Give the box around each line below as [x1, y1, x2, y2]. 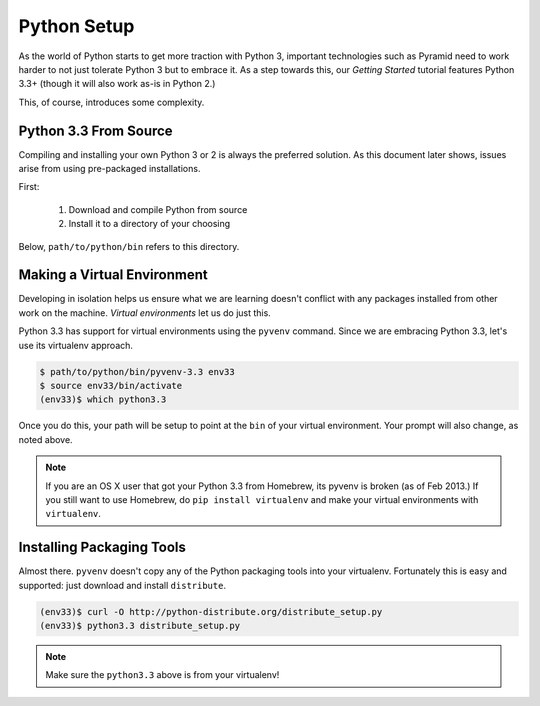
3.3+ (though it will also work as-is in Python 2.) [18, 78, 216, 90]
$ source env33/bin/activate [39, 380, 183, 392]
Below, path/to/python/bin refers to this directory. [18, 240, 240, 252]
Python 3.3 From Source [18, 122, 174, 139]
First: [18, 181, 40, 193]
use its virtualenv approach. [18, 339, 134, 351]
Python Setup [18, 15, 135, 37]
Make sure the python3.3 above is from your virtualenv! [45, 669, 280, 681]
